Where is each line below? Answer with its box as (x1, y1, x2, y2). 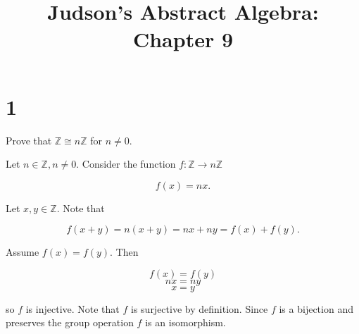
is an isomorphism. (145, 315, 226, 330)
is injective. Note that (25, 301, 120, 316)
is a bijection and (279, 301, 353, 316)
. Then (110, 245, 139, 259)
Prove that (6, 132, 52, 147)
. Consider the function (76, 156, 176, 171)
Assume (6, 245, 39, 259)
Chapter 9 (132, 25, 234, 54)
